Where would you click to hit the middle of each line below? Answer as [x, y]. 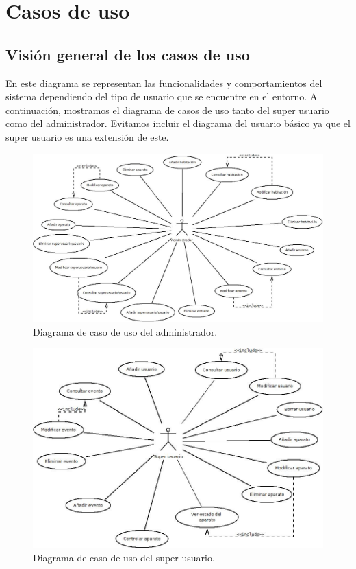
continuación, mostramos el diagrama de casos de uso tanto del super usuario [167, 109]
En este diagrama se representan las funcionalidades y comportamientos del [164, 83]
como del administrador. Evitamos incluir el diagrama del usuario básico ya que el [178, 123]
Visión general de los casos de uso [128, 54]
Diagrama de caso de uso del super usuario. [124, 558]
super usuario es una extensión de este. [87, 136]
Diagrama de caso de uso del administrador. [125, 331]
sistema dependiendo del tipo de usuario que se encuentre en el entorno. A [162, 96]
